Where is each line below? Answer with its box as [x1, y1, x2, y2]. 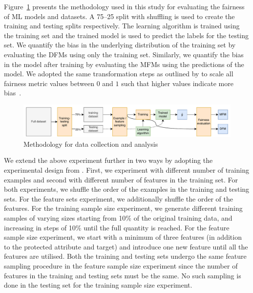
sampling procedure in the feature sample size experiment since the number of [4, 260, 238, 270]
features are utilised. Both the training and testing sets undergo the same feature [4, 251, 247, 261]
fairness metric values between [4, 78, 94, 88]
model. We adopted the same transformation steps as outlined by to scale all [4, 68, 233, 79]
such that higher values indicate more [121, 78, 233, 88]
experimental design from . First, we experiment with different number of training [4, 164, 249, 175]
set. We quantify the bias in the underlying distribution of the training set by [4, 40, 236, 50]
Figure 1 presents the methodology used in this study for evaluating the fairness [4, 1, 245, 11]
